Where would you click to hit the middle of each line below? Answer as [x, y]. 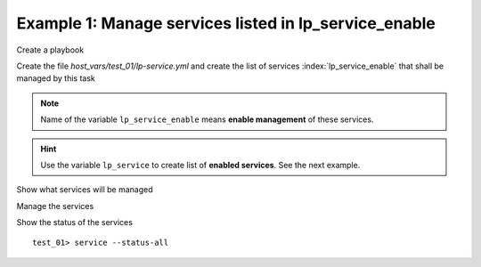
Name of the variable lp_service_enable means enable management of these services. [207, 119]
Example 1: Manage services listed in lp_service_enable [226, 23]
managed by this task [56, 78]
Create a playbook [50, 50]
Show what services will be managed [85, 190]
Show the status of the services [75, 222]
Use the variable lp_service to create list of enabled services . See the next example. [200, 165]
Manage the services [55, 206]
